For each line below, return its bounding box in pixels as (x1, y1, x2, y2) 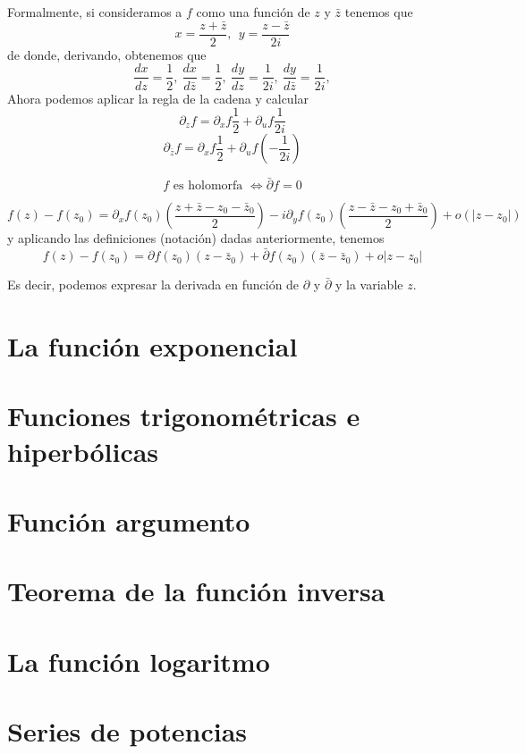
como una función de (196, 3, 310, 21)
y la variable (335, 275, 403, 294)
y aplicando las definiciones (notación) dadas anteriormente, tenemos (7, 229, 385, 247)
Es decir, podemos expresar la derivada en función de (7, 275, 300, 294)
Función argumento (7, 502, 250, 539)
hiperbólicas (7, 432, 159, 469)
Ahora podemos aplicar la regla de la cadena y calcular (7, 88, 309, 107)
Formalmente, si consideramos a (7, 3, 182, 21)
